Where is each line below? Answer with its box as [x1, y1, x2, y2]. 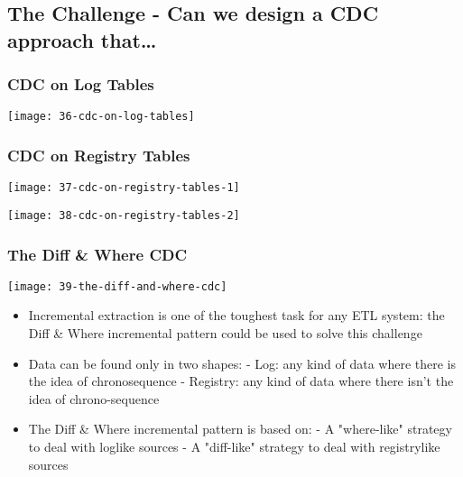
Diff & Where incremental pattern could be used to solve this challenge [28, 324, 422, 343]
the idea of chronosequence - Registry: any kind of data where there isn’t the [28, 372, 454, 390]
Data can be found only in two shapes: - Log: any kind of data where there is [28, 353, 456, 372]
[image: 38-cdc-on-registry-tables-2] [7, 208, 240, 222]
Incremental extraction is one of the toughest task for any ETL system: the [28, 306, 445, 325]
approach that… [7, 25, 157, 53]
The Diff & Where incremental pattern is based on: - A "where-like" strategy [28, 419, 452, 438]
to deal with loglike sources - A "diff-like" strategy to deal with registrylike [28, 437, 440, 456]
